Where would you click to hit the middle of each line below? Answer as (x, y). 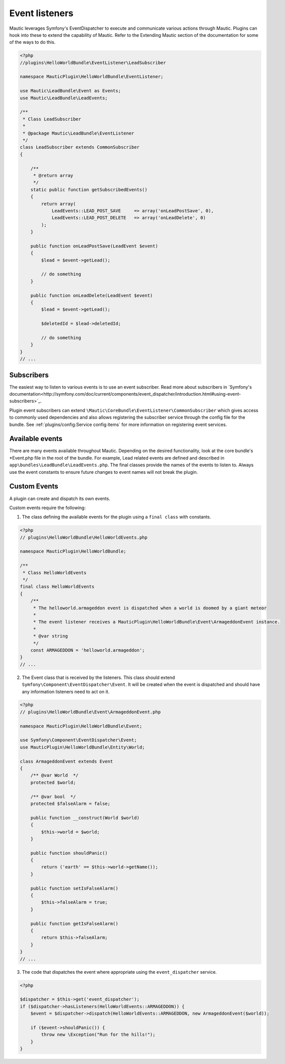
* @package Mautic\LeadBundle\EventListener (79, 133)
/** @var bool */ (53, 797)
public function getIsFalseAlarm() (74, 923)
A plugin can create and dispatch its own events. (60, 498)
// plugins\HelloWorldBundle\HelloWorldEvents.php (84, 537)
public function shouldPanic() (69, 853)
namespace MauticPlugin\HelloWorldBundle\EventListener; (92, 77)
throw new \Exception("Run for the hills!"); (98, 1035)
